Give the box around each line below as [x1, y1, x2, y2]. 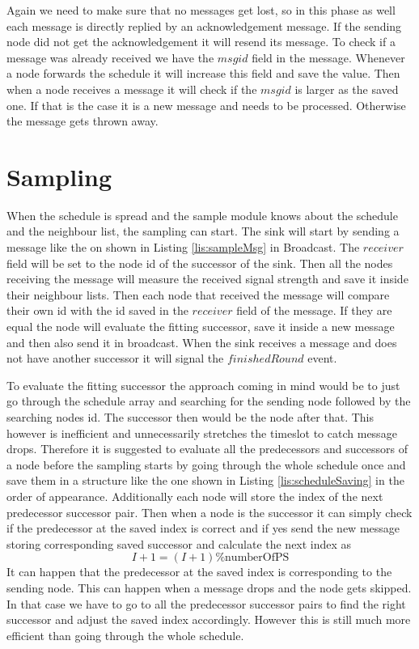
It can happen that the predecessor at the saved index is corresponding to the [6, 563, 392, 580]
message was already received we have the [6, 49, 214, 66]
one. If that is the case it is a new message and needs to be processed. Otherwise [6, 96, 406, 113]
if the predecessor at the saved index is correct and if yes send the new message [6, 520, 400, 537]
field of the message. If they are [236, 302, 392, 319]
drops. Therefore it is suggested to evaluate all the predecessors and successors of [6, 440, 408, 457]
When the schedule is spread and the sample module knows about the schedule [6, 206, 398, 223]
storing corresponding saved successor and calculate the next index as [6, 535, 352, 552]
